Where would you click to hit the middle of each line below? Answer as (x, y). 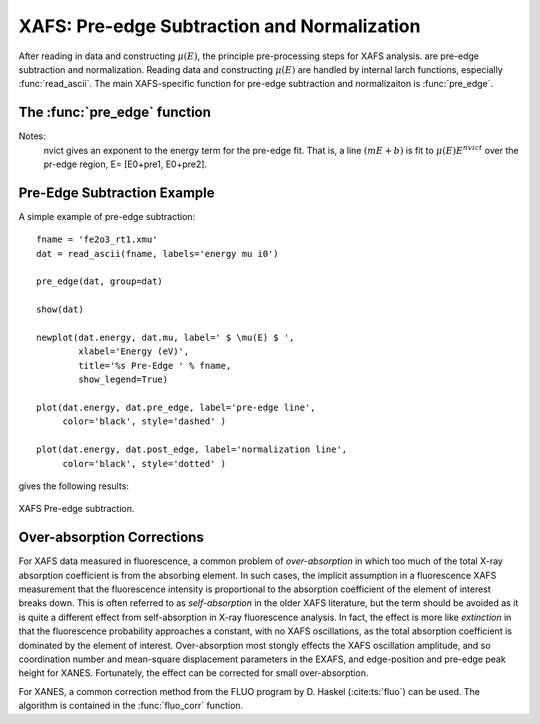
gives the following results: (74, 486)
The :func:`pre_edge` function (115, 112)
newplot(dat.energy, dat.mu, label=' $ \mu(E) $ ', (165, 338)
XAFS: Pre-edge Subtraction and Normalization (219, 26)
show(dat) (60, 309)
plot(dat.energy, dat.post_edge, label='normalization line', (192, 449)
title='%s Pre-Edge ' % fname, (155, 365)
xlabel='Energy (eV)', (134, 351)
